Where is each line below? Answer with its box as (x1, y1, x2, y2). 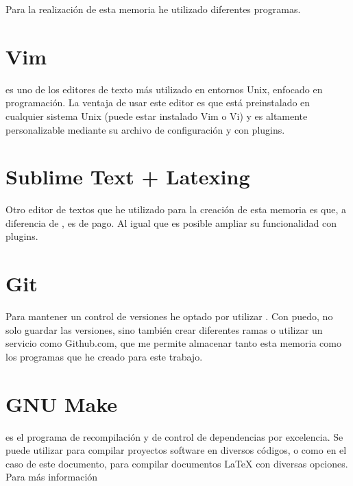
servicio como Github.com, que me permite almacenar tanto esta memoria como (5, 336, 341, 350)
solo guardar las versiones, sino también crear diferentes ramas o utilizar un (5, 322, 323, 337)
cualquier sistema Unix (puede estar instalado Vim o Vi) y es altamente (5, 108, 308, 123)
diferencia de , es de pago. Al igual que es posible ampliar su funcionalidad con (5, 215, 337, 230)
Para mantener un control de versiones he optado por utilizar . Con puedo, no (5, 309, 333, 324)
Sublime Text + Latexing (5, 162, 250, 191)
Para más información (5, 470, 98, 484)
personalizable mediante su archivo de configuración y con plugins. (5, 122, 285, 136)
